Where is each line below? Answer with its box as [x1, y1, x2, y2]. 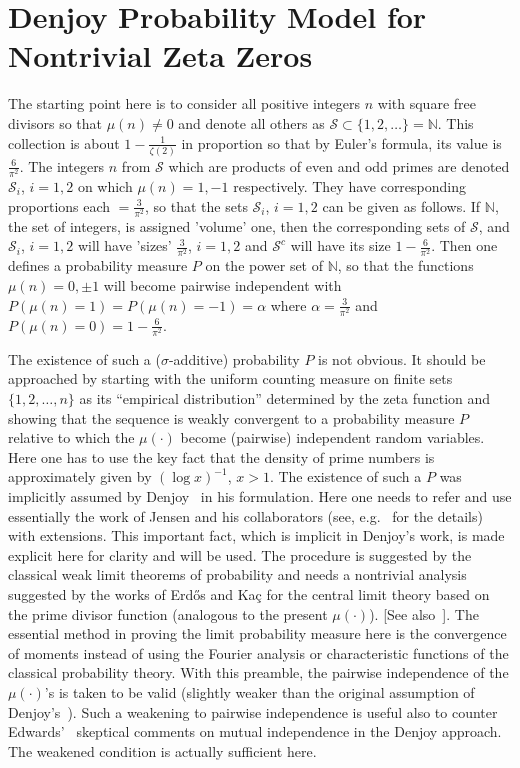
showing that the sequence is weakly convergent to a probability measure [8, 407, 455, 428]
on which [77, 175, 133, 196]
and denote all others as [178, 112, 325, 133]
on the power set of [205, 255, 324, 276]
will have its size [290, 235, 391, 256]
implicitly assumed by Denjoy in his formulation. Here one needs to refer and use [8, 486, 512, 507]
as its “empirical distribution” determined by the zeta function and [79, 388, 491, 409]
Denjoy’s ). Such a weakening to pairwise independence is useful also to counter [8, 701, 498, 722]
